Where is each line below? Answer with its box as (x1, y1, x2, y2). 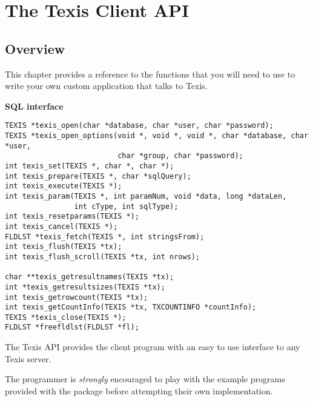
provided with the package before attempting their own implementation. (5, 384, 273, 397)
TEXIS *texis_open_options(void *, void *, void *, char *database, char (5, 131, 309, 141)
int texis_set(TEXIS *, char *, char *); (5, 161, 174, 170)
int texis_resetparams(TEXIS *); (5, 212, 139, 221)
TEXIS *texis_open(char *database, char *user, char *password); (5, 121, 274, 130)
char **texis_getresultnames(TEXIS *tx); (5, 273, 174, 282)
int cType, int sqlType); (74, 202, 179, 211)
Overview (5, 39, 65, 58)
